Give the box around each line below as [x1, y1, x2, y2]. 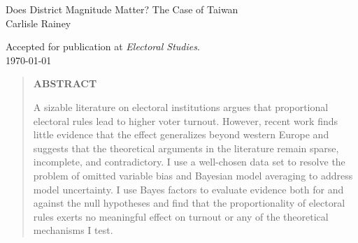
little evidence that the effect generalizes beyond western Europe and [33, 127, 329, 142]
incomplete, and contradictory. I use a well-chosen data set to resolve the [33, 154, 345, 169]
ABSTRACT [33, 76, 97, 91]
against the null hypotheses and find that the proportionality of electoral [33, 196, 345, 210]
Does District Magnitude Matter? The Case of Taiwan [6, 2, 238, 16]
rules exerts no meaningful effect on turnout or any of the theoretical [33, 209, 329, 223]
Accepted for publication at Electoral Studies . [6, 39, 200, 54]
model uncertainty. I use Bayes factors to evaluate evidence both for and [33, 182, 344, 196]
